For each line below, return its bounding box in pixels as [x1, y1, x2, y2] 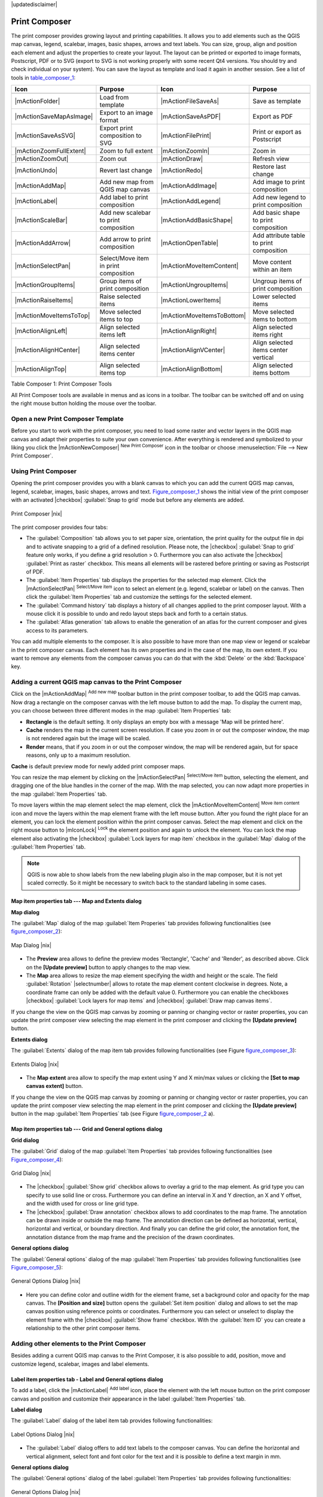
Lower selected [252, 292, 296, 301]
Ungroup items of [252, 277, 302, 286]
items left [99, 331, 126, 339]
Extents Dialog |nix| [11, 1060, 59, 1068]
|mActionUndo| [14, 166, 58, 175]
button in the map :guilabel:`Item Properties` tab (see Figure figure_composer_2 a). [11, 1110, 215, 1117]
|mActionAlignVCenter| [160, 346, 226, 354]
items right [252, 331, 283, 339]
